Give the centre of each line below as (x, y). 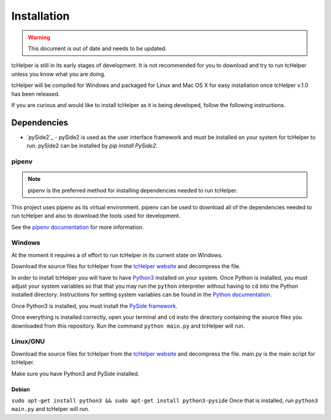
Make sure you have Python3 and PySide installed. (75, 373)
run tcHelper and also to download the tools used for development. (96, 216)
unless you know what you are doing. (59, 74)
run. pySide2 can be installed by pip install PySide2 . (92, 146)
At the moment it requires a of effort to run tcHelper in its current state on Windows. (117, 255)
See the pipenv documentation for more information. (78, 227)
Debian (21, 389)
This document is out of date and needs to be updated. (97, 48)
